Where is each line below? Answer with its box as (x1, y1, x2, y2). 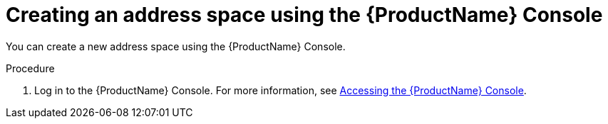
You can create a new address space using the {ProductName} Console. (6, 40, 346, 52)
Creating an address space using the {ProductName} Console (6, 3, 603, 27)
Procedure (6, 62, 55, 74)
